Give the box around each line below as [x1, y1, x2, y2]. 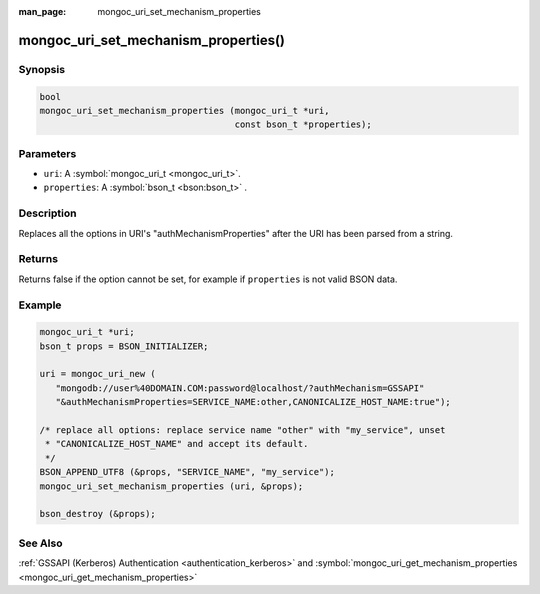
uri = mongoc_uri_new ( [39, 368, 157, 380]
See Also [18, 536, 63, 550]
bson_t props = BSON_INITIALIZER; [39, 340, 209, 352]
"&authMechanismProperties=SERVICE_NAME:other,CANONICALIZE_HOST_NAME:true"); [55, 396, 452, 408]
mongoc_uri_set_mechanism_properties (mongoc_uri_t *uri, [39, 105, 330, 116]
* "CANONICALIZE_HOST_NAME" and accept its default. [45, 438, 309, 450]
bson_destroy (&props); [39, 508, 157, 520]
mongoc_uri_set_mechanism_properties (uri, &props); [39, 480, 304, 492]
